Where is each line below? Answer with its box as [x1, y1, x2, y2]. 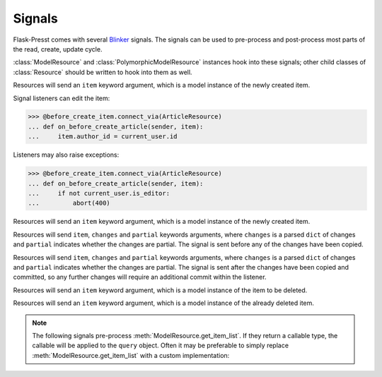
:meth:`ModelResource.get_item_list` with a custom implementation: [32, 351, 230, 359]
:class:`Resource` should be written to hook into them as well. [13, 68, 192, 76]
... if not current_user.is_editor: [28, 189, 170, 198]
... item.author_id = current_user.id [28, 133, 178, 140]
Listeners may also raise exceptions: [13, 150, 120, 159]
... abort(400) [28, 199, 111, 208]
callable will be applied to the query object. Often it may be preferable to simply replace [32, 341, 289, 349]
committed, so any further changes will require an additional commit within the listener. [13, 273, 267, 282]
